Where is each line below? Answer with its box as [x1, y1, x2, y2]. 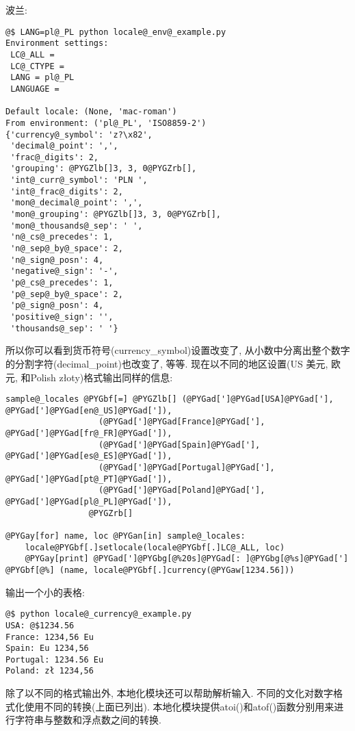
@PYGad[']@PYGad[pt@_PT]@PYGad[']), [5, 474, 172, 484]
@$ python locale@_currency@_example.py [5, 609, 192, 619]
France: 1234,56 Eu [5, 632, 94, 642]
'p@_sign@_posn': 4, [10, 300, 104, 311]
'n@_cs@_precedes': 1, [10, 232, 114, 242]
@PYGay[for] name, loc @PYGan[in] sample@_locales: [5, 530, 246, 541]
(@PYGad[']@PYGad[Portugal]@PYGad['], [98, 463, 275, 473]
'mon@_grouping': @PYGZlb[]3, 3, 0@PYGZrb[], [10, 209, 221, 220]
